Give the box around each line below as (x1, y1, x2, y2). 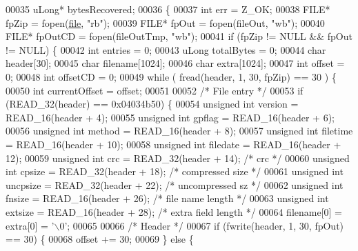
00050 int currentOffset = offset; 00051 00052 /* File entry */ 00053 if (6, 83, 304, 97)
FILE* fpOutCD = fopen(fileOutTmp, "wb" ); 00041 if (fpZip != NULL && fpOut (6, 29, 352, 43)
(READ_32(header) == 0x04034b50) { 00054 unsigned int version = (6, 97, 299, 111)
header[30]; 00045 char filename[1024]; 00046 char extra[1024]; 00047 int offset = (6, 56, 345, 70)
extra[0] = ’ (6, 218, 54, 232)
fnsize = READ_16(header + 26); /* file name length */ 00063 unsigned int (6, 191, 329, 205)
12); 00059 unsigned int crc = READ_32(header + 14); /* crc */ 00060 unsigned (6, 150, 350, 165)
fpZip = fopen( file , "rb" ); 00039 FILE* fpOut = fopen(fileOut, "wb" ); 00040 (6, 15, 325, 30)
